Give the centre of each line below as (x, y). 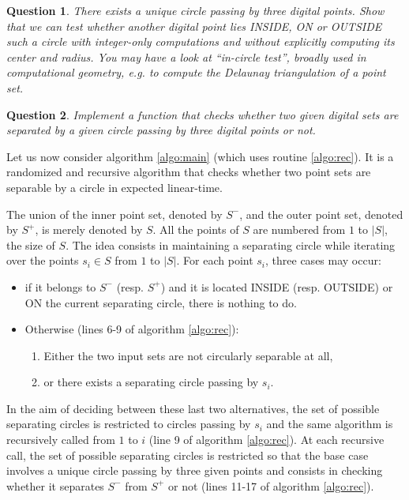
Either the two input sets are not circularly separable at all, (188, 355)
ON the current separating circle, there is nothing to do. (161, 302)
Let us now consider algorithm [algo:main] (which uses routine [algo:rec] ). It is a (200, 156)
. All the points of (196, 229)
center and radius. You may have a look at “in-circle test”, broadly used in (186, 56)
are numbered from (299, 229)
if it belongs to (60, 286)
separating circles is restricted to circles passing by (129, 424)
